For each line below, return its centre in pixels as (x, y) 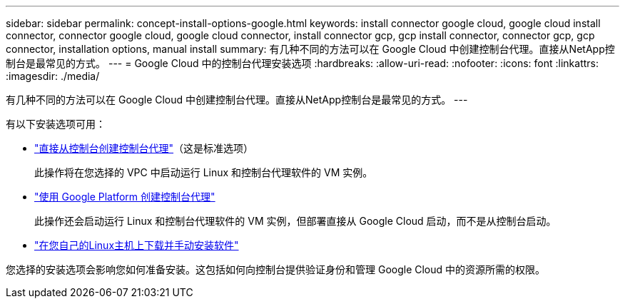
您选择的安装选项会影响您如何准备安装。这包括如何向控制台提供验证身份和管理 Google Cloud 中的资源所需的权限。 (276, 269)
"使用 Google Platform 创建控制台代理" (125, 197)
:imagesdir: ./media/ (53, 76)
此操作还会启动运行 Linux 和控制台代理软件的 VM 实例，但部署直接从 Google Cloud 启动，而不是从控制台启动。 (295, 221)
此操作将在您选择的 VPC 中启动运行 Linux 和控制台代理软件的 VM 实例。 (204, 172)
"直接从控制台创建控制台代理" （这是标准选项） (144, 148)
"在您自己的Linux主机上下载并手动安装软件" (137, 245)
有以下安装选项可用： (56, 124)
